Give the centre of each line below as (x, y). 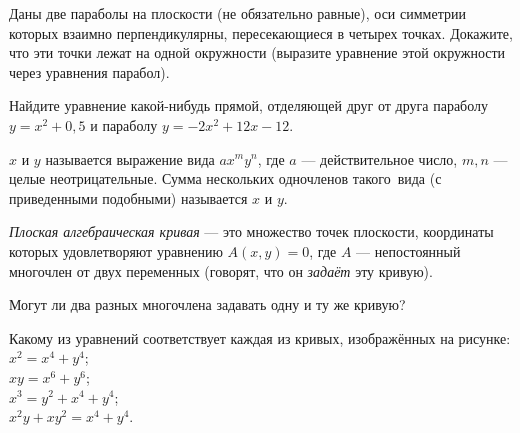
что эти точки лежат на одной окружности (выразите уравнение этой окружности (257, 52)
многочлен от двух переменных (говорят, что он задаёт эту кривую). (221, 270)
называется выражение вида (130, 158)
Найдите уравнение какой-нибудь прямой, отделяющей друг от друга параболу (249, 105)
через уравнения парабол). (89, 71)
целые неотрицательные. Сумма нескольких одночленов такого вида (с (225, 178)
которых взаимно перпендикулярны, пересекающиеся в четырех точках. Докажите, (261, 32)
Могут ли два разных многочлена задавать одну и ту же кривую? (207, 304)
